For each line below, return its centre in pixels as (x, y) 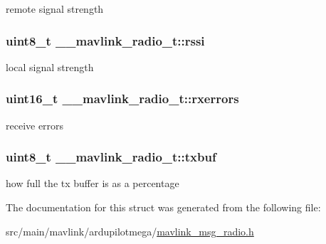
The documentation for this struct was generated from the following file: (163, 207)
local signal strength (50, 67)
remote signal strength (55, 9)
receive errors (35, 125)
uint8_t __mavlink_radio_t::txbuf (111, 157)
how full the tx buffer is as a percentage (93, 183)
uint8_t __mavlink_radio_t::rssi (105, 40)
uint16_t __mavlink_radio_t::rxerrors (122, 99)
